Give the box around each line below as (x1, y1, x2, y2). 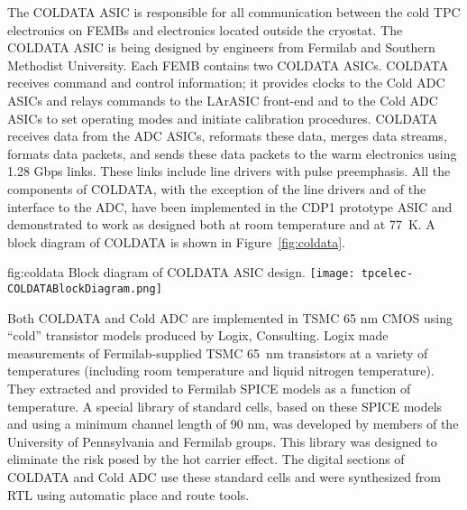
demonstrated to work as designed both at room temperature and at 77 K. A (7, 215, 435, 234)
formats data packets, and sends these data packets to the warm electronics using (7, 144, 457, 162)
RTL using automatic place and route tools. (7, 485, 250, 504)
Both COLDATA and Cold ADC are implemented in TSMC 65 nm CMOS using (7, 308, 453, 327)
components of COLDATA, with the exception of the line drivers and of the (7, 179, 426, 198)
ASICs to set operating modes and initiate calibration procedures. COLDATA (7, 108, 438, 127)
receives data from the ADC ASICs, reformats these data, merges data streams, (7, 126, 447, 145)
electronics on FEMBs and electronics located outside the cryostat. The (7, 20, 403, 39)
